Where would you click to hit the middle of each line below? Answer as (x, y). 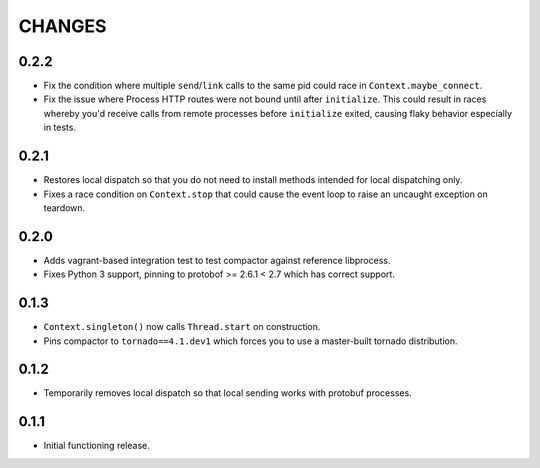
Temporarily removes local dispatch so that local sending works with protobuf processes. (227, 393)
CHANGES (62, 26)
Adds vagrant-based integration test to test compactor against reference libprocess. (217, 260)
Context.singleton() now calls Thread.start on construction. (182, 327)
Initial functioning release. (96, 446)
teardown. (64, 207)
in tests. (60, 127)
